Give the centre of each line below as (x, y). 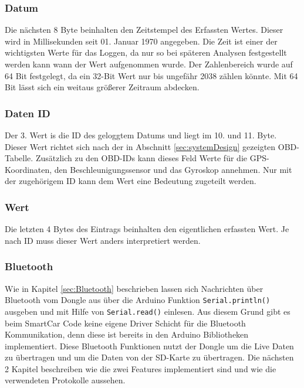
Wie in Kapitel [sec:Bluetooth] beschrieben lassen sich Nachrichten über (134, 288)
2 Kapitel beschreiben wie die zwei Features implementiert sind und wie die (141, 368)
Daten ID (28, 113)
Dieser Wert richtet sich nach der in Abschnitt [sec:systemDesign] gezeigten (140, 146)
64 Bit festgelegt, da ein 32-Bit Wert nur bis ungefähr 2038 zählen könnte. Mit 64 (151, 75)
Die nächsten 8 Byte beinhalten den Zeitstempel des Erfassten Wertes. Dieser (144, 30)
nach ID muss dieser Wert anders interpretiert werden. (103, 240)
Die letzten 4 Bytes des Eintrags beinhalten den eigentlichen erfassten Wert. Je (147, 229)
